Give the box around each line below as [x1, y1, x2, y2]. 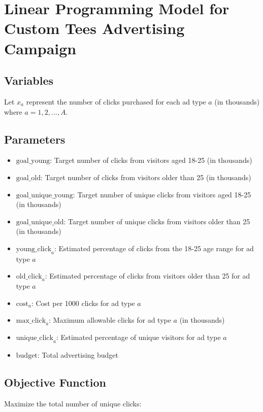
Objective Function [4, 374, 107, 390]
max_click [16, 317, 46, 325]
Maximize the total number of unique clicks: [4, 398, 142, 408]
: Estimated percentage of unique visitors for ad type [56, 332, 221, 342]
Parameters [4, 131, 65, 147]
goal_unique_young [16, 191, 73, 199]
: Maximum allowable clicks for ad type [49, 315, 171, 325]
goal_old [16, 174, 41, 182]
